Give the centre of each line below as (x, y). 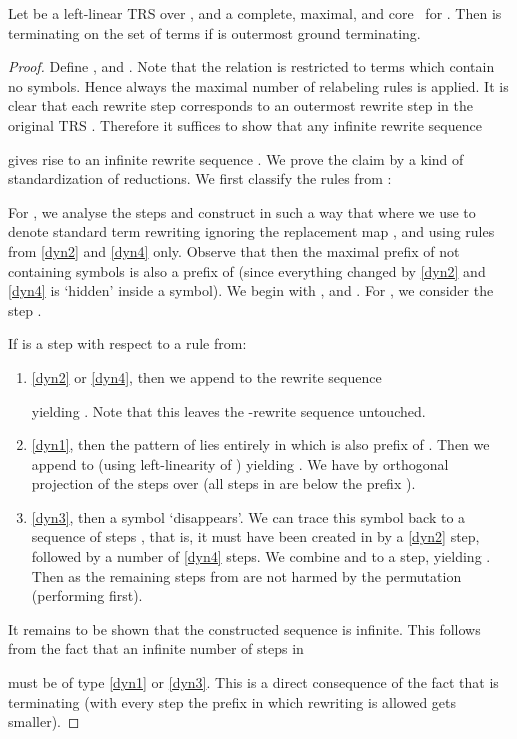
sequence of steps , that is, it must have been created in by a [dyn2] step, (255, 536)
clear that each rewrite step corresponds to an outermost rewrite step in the (240, 105)
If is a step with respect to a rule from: (127, 343)
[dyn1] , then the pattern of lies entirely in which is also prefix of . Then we (260, 444)
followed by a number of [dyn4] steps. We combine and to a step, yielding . (261, 556)
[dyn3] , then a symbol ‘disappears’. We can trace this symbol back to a (248, 516)
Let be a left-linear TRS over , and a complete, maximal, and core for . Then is (255, 13)
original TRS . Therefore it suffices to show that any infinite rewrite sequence (245, 124)
